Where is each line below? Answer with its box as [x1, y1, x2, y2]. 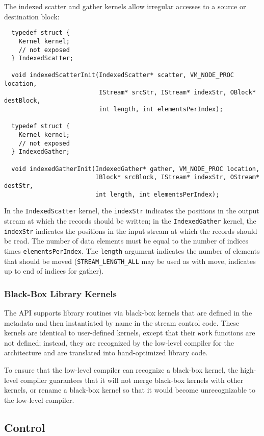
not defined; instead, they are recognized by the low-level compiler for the [4, 337, 234, 348]
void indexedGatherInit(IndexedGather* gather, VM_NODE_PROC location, [11, 165, 260, 173]
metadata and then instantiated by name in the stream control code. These [4, 317, 240, 328]
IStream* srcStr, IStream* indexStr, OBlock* [99, 88, 256, 96]
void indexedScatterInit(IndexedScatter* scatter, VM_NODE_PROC [11, 71, 234, 79]
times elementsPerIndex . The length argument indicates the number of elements [4, 245, 260, 256]
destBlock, [4, 97, 41, 105]
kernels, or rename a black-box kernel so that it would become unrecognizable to [4, 384, 256, 395]
